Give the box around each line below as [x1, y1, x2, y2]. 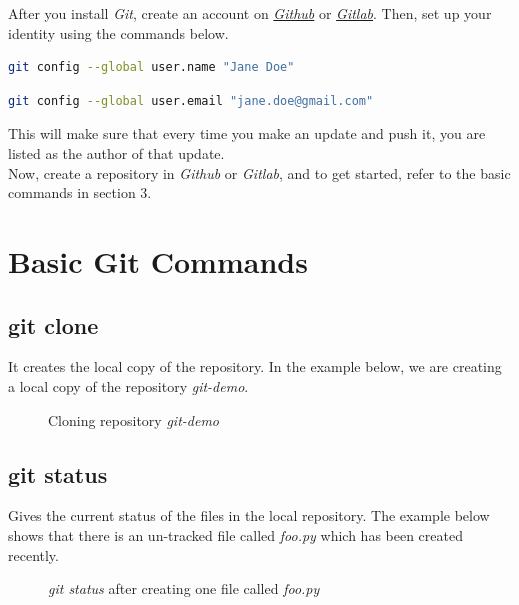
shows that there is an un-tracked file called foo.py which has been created [8, 524, 463, 545]
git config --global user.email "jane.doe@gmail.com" [8, 93, 374, 108]
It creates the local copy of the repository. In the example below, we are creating [8, 356, 502, 377]
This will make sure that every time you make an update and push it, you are [8, 123, 486, 144]
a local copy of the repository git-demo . [8, 375, 249, 396]
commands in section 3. [8, 182, 152, 203]
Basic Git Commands [8, 240, 308, 281]
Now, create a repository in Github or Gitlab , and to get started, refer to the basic [8, 162, 511, 183]
